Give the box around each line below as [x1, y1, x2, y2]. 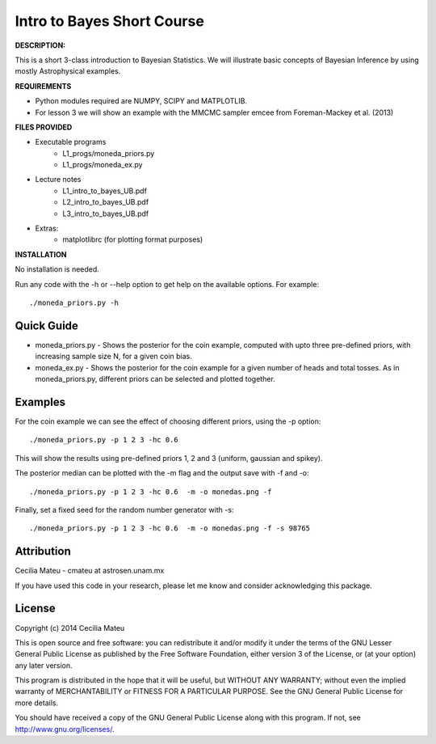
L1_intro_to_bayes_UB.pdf [62, 186, 147, 196]
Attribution [15, 544, 72, 558]
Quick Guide [15, 319, 78, 332]
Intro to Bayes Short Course [15, 12, 205, 30]
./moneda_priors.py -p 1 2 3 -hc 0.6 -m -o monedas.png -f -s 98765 [29, 524, 311, 533]
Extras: [35, 223, 59, 234]
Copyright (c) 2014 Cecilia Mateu [15, 623, 125, 632]
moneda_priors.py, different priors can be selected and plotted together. [35, 374, 276, 384]
